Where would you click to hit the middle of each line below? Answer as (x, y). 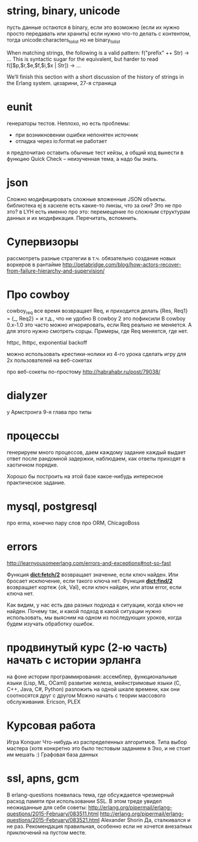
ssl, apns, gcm (43, 778)
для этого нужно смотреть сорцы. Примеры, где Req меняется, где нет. (98, 331)
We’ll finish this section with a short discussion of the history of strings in (95, 77)
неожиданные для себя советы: (47, 807)
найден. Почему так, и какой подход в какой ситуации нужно (84, 611)
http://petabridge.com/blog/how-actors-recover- (122, 264)
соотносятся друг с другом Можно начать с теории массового (86, 695)
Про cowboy (38, 294)
